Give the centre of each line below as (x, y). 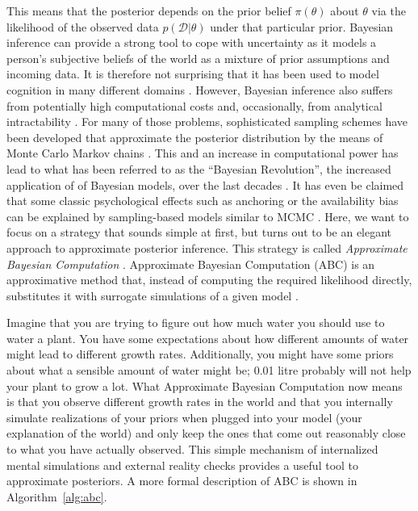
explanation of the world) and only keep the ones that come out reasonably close (206, 433)
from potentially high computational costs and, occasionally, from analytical (194, 105)
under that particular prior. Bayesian (302, 26)
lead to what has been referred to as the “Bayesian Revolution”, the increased (199, 168)
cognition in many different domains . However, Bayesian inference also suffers (200, 89)
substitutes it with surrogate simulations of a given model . (153, 295)
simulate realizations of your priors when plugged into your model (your (184, 417)
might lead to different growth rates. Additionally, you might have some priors (200, 354)
